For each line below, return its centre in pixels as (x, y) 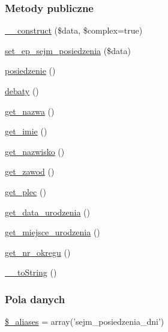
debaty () (22, 91)
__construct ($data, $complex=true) (74, 30)
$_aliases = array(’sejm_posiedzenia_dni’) (85, 321)
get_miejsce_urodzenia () (52, 232)
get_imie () (26, 131)
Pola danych (35, 299)
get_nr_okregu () (38, 252)
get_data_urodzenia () (48, 212)
